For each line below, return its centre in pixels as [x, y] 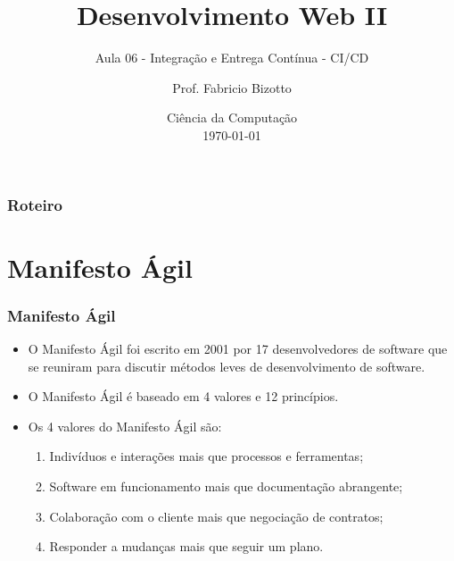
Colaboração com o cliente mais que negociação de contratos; [216, 516]
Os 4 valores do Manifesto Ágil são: [125, 426]
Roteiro [35, 204]
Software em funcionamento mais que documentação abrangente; [226, 486]
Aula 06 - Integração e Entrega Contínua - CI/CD [232, 58]
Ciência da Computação [232, 117]
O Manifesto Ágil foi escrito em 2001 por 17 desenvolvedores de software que [238, 349]
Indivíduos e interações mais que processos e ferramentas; [206, 456]
